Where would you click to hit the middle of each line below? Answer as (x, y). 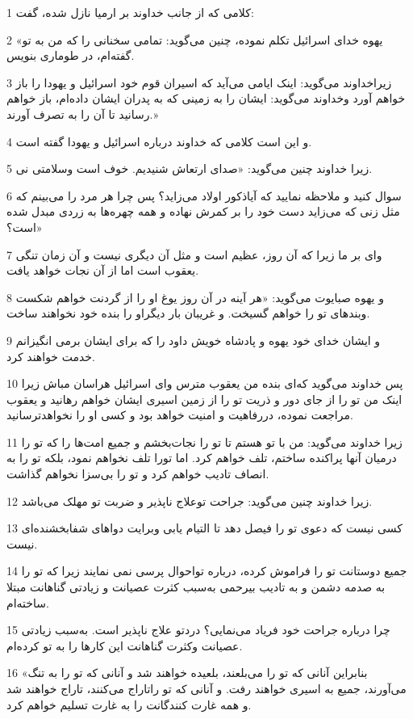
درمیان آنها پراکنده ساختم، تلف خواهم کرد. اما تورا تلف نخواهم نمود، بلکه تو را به (202, 458)
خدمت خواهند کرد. (51, 356)
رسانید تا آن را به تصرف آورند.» (83, 114)
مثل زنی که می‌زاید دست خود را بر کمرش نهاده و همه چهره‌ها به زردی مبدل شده (203, 211)
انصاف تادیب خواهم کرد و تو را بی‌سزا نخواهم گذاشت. (138, 474)
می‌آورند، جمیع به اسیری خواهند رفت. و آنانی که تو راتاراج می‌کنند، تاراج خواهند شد (206, 688)
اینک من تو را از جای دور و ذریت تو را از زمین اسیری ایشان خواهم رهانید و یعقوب (204, 399)
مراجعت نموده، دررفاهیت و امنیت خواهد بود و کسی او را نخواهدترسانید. (180, 415)
